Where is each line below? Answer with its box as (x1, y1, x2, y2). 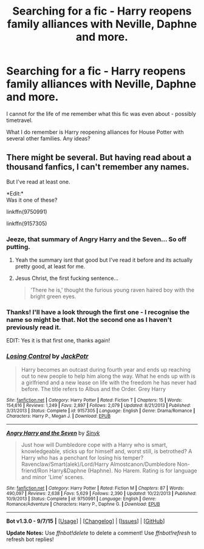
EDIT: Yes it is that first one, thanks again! (6, 337, 110, 344)
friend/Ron (21, 466, 49, 474)
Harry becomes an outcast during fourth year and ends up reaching (21, 366, 191, 373)
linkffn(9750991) (6, 208, 47, 215)
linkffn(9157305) (6, 220, 47, 227)
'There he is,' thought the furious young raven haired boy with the (30, 287, 195, 294)
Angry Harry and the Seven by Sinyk (6, 429, 100, 437)
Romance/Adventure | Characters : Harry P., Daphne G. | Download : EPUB (6, 501, 160, 507)
